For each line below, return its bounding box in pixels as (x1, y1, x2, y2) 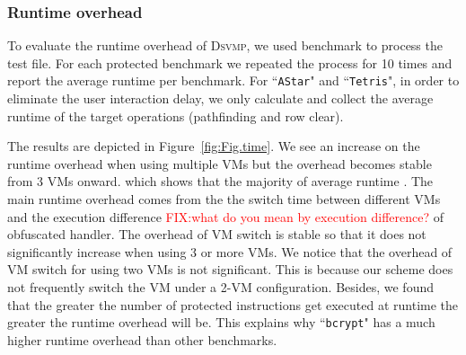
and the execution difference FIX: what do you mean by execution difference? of (7, 207, 444, 226)
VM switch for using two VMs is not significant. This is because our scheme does (7, 260, 453, 279)
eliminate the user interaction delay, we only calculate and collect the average (7, 89, 434, 108)
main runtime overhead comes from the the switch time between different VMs (7, 190, 441, 209)
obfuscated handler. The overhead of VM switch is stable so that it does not (7, 225, 426, 244)
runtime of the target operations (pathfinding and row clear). (7, 106, 344, 125)
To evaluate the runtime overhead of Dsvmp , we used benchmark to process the (7, 36, 443, 55)
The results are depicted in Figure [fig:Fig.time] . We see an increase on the (7, 137, 420, 155)
